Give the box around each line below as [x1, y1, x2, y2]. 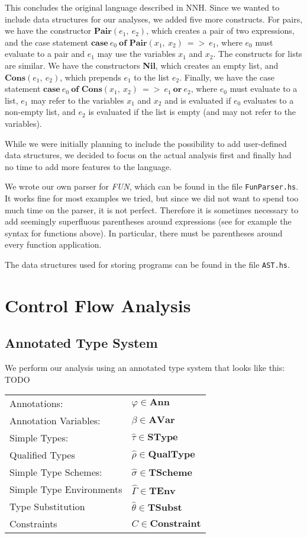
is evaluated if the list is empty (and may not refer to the [88, 105, 296, 118]
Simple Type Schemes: [9, 465, 102, 479]
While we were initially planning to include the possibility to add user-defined [5, 137, 287, 149]
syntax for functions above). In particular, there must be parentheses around [5, 226, 283, 239]
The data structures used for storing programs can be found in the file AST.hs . [5, 258, 290, 270]
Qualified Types [9, 448, 75, 462]
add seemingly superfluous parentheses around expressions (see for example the [5, 215, 292, 228]
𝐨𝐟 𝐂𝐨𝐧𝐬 [71, 85, 102, 94]
